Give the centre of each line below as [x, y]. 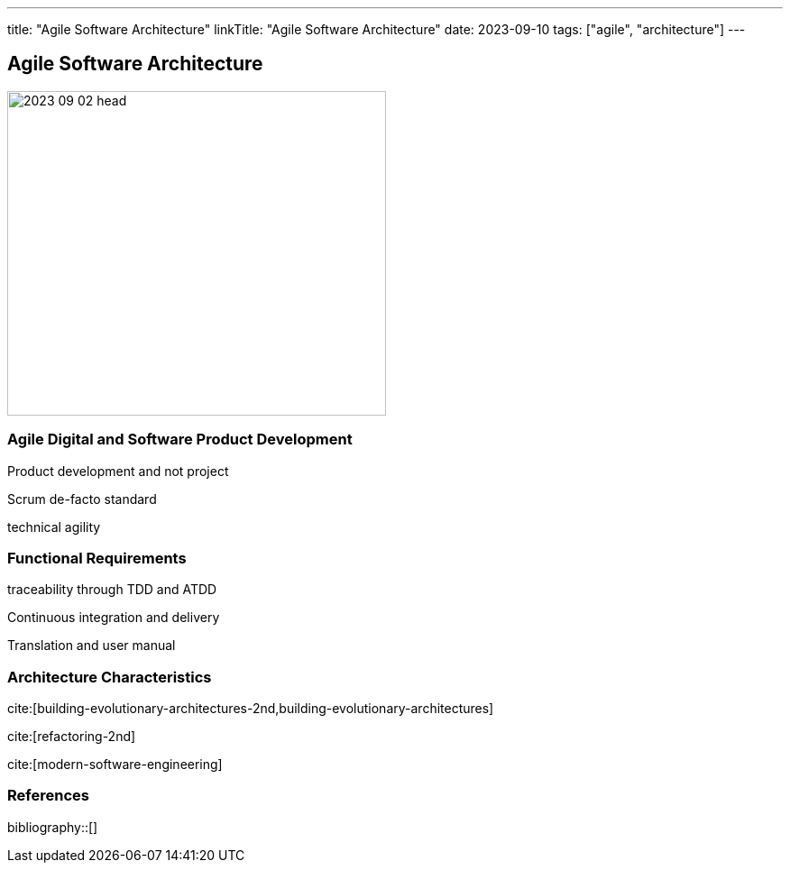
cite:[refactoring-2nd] [72, 737]
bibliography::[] [53, 827]
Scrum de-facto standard [82, 499]
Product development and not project [118, 471]
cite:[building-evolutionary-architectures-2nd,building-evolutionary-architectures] [251, 709]
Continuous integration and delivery [114, 618]
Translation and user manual [92, 646]
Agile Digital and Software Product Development [180, 440]
